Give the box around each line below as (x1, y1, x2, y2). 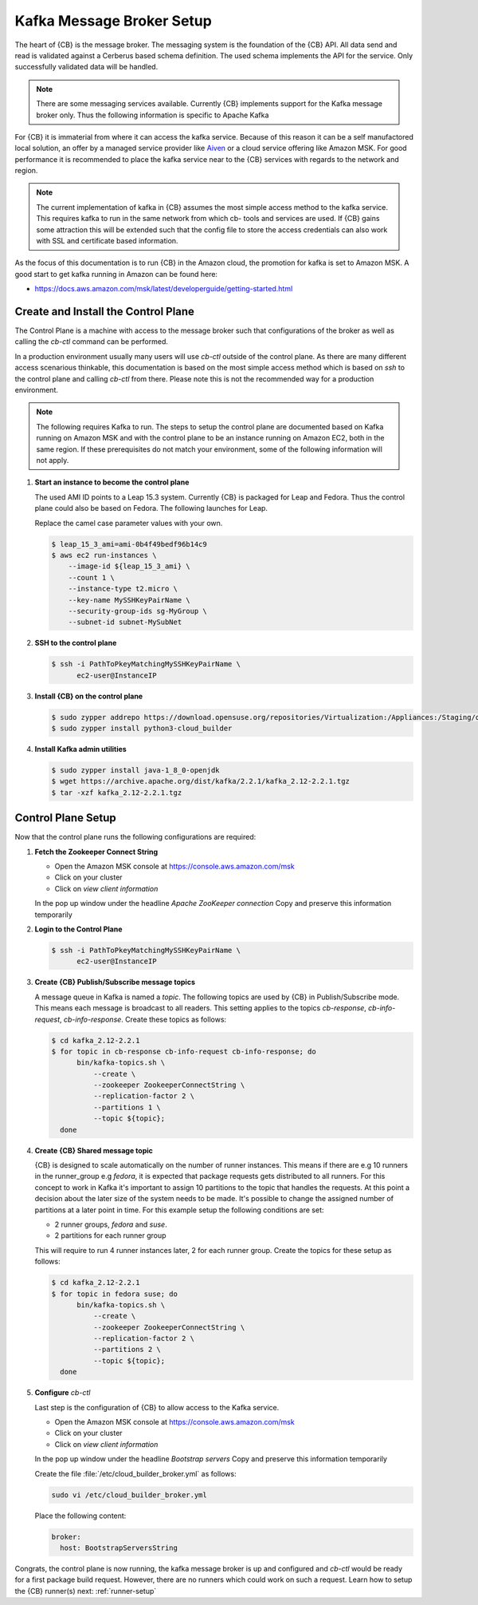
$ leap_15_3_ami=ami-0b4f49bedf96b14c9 (51, 540, 207, 548)
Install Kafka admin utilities (34, 744, 127, 753)
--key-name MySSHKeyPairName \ (68, 595, 190, 604)
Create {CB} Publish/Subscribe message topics (34, 978, 195, 987)
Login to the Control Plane (34, 924, 123, 934)
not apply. (36, 456, 69, 465)
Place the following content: (34, 1511, 127, 1520)
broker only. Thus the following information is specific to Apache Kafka (36, 110, 269, 120)
